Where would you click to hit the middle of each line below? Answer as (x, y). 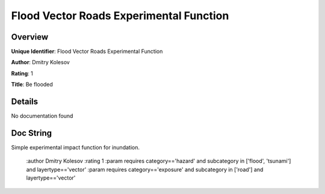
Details (25, 102)
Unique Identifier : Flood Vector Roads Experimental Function (87, 52)
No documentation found (42, 116)
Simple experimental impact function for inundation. (75, 148)
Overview (30, 37)
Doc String (32, 133)
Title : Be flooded (32, 85)
